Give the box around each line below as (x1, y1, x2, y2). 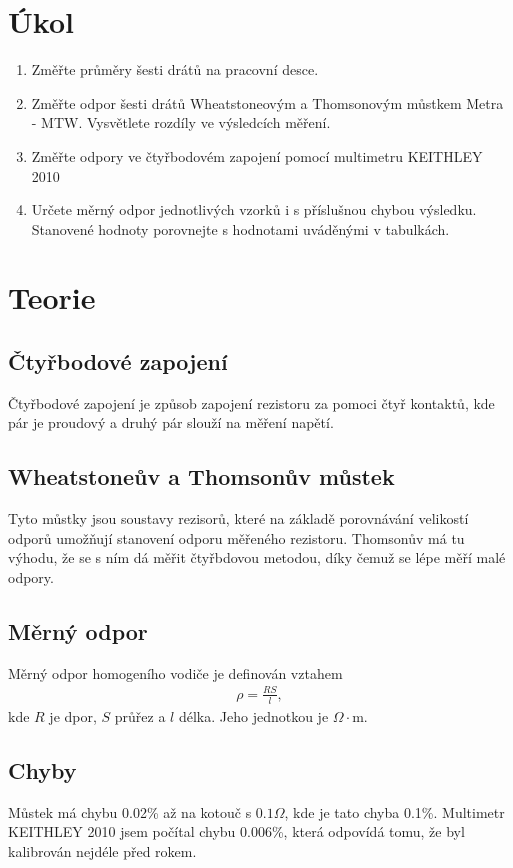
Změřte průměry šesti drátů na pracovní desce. (31, 59, 319, 80)
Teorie (8, 277, 96, 318)
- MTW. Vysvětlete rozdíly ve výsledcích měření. (31, 112, 331, 133)
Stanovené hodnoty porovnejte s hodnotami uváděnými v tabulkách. (31, 218, 450, 239)
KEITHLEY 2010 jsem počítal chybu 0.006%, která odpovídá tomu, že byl (8, 821, 465, 842)
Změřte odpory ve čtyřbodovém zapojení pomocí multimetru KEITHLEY (31, 145, 483, 166)
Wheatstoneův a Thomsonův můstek (8, 461, 395, 492)
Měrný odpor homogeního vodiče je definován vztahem (8, 662, 343, 683)
